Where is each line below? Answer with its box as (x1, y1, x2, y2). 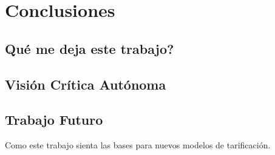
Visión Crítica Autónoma (5, 74, 166, 93)
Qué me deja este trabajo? (5, 39, 174, 58)
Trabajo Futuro (5, 110, 103, 129)
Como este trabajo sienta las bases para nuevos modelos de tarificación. (5, 139, 271, 151)
